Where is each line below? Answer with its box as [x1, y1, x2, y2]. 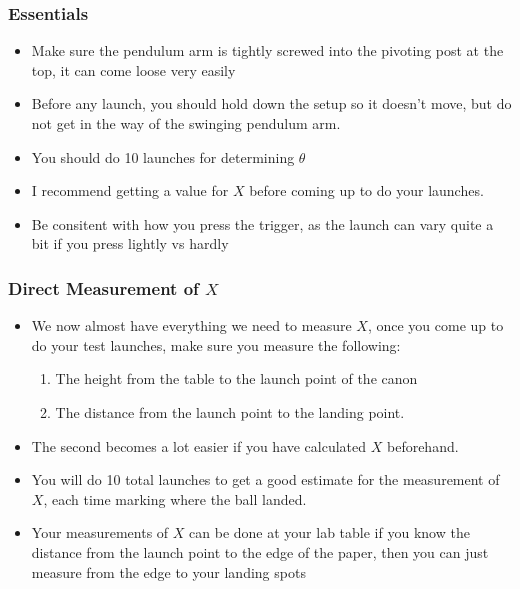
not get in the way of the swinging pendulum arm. [31, 113, 341, 133]
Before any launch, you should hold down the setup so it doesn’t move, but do [31, 93, 512, 114]
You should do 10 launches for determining [31, 146, 295, 167]
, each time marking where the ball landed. [43, 488, 307, 509]
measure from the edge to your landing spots [31, 561, 306, 582]
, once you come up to [367, 315, 504, 336]
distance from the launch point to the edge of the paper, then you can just [31, 541, 489, 562]
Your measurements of [31, 522, 169, 543]
